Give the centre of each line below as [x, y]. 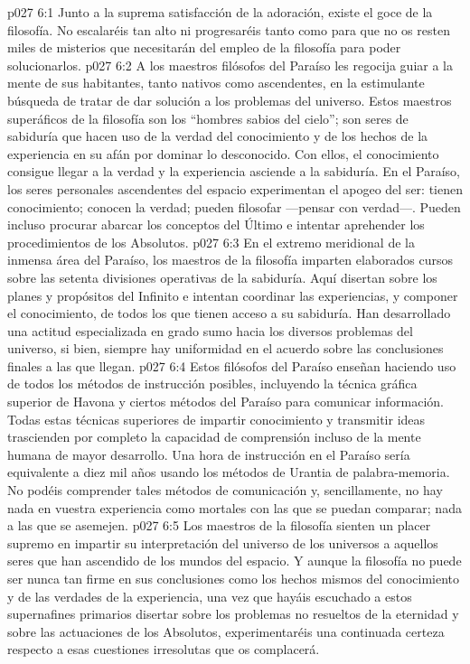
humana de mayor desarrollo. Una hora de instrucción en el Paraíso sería [209, 454]
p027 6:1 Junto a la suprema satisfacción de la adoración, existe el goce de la [220, 12]
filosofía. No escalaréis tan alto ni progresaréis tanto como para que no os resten [229, 29]
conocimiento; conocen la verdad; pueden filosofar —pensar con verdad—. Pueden [234, 206]
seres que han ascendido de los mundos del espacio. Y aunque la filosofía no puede [235, 561]
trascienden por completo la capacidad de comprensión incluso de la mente [214, 437]
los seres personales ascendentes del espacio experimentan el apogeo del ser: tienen [235, 188]
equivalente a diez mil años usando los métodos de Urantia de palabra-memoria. [229, 472]
